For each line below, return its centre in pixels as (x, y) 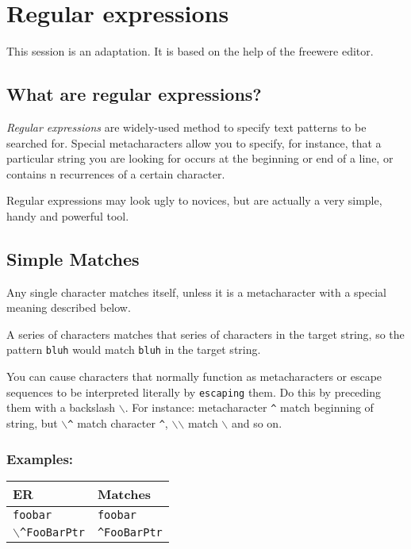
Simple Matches (73, 258)
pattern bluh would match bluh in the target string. (134, 349)
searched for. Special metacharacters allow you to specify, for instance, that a (194, 142)
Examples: (40, 458)
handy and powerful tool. (68, 215)
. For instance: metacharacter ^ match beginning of (249, 407)
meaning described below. (69, 307)
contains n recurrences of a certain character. (116, 173)
